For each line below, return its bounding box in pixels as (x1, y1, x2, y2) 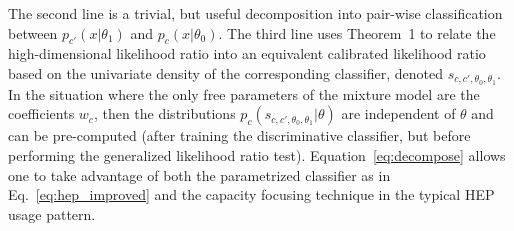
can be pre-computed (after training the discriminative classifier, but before (8, 125, 471, 146)
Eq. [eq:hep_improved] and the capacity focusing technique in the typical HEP (8, 184, 495, 205)
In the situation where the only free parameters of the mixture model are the (8, 83, 480, 104)
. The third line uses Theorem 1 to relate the (218, 22, 496, 43)
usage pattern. (8, 203, 96, 224)
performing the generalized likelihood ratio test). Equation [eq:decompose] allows (8, 145, 506, 166)
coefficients (8, 103, 75, 124)
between (8, 22, 58, 43)
